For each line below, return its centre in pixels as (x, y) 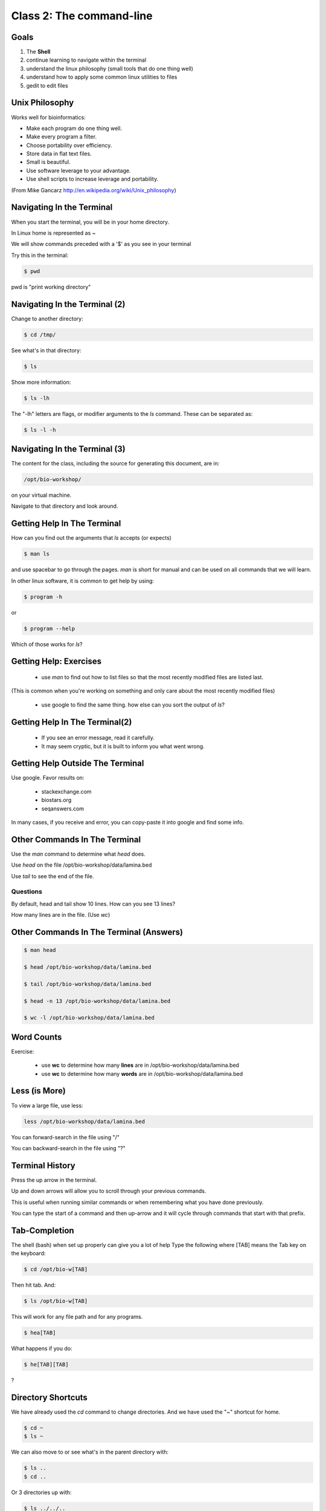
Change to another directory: (47, 319)
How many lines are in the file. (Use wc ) (61, 915)
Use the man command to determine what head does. (78, 854)
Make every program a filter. (61, 137)
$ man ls (37, 554)
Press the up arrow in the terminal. (54, 1180)
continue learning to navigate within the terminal (86, 60)
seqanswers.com (63, 808)
